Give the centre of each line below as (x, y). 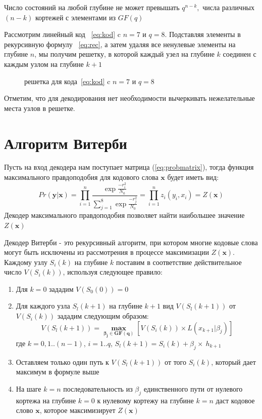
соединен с (240, 54)
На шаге (29, 388)
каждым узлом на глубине (44, 64)
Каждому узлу (26, 262)
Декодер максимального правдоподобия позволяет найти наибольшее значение (124, 215)
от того (175, 361)
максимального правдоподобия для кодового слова (81, 177)
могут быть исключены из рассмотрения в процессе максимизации (107, 252)
